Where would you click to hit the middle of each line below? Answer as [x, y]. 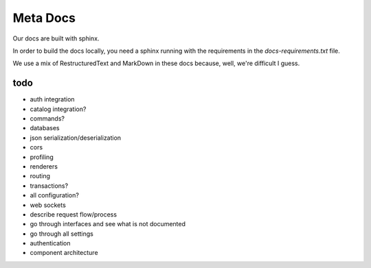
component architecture [64, 253]
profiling [42, 157]
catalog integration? [58, 109]
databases [45, 128]
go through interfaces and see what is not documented [108, 224]
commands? [47, 119]
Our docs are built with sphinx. [56, 38]
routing [40, 176]
